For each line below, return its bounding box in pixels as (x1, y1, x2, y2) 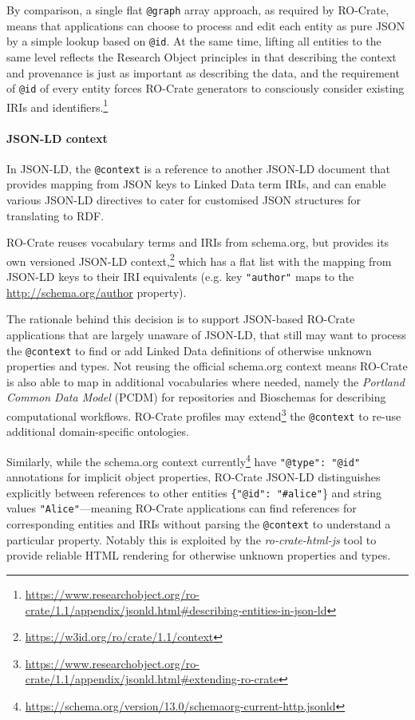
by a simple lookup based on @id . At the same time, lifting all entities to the (6, 33, 381, 49)
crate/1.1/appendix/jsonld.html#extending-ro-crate (25, 671, 279, 687)
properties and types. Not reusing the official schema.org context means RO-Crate (6, 358, 408, 374)
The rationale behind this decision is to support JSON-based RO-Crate (6, 311, 355, 327)
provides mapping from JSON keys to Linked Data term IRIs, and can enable (6, 176, 386, 192)
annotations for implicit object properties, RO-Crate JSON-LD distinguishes (6, 469, 381, 485)
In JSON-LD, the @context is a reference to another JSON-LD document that (6, 160, 390, 176)
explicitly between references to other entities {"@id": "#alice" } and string (6, 484, 381, 500)
